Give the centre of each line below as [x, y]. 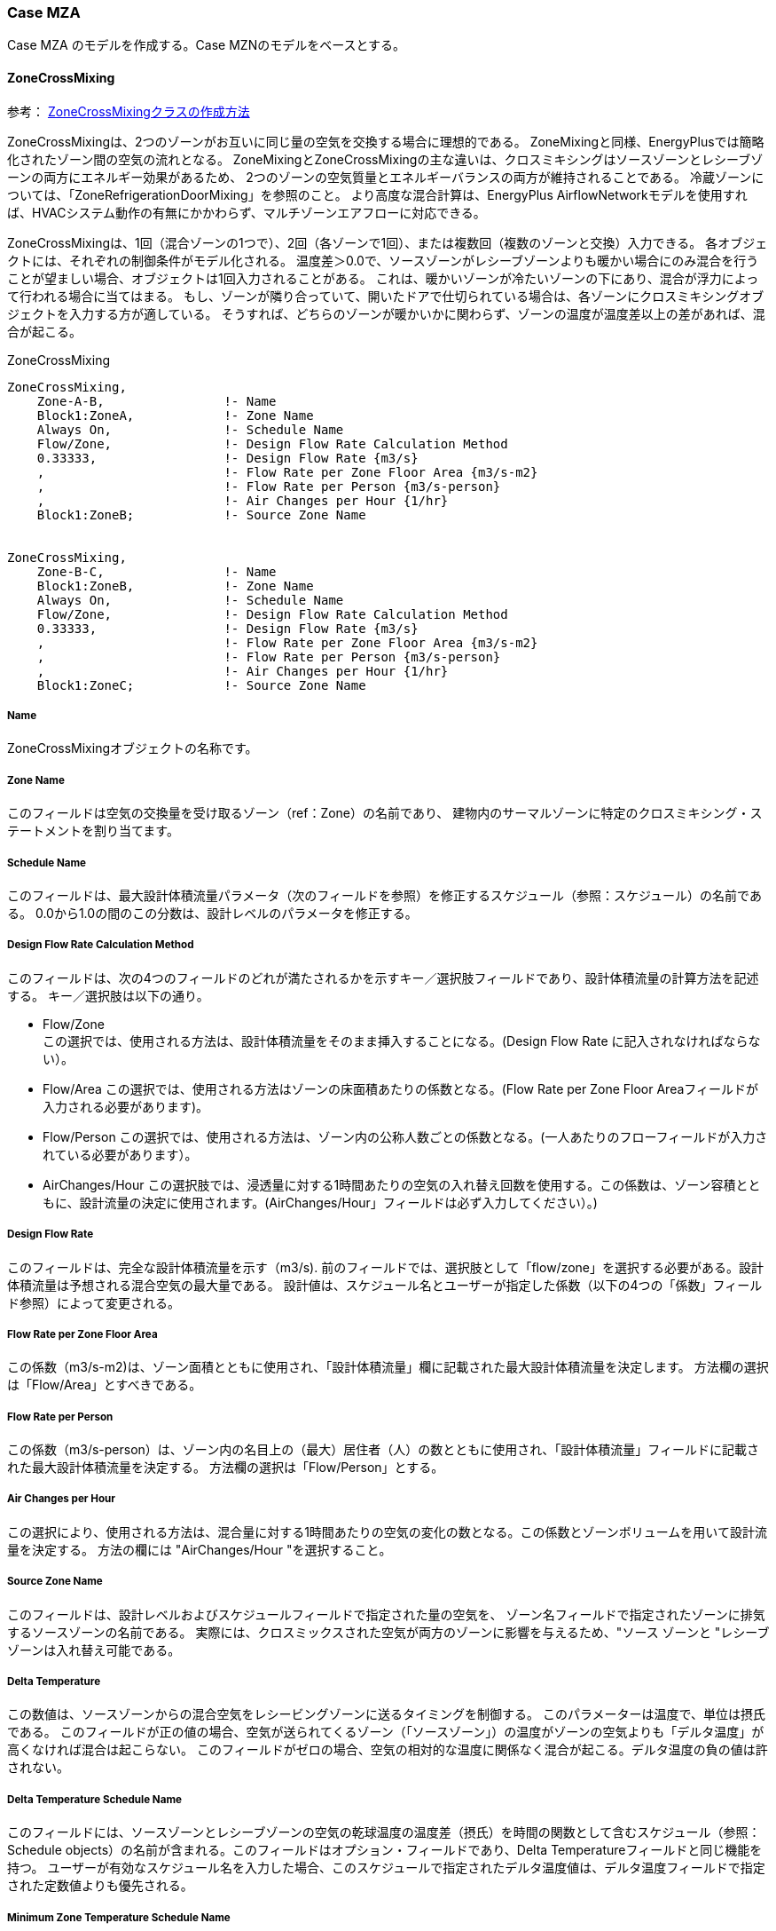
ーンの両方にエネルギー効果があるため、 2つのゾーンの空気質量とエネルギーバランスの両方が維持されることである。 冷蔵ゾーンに [386, 177]
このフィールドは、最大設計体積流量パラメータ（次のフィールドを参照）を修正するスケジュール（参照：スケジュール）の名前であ [384, 895]
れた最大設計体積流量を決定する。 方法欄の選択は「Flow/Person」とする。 [226, 1468]
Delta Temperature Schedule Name [94, 1799]
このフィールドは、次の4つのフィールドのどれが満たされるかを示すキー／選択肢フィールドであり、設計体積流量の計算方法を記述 [383, 977]
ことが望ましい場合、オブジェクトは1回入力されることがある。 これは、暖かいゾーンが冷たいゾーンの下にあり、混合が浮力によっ [383, 278]
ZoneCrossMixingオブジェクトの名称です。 [133, 748]
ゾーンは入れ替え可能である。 [94, 1650]
